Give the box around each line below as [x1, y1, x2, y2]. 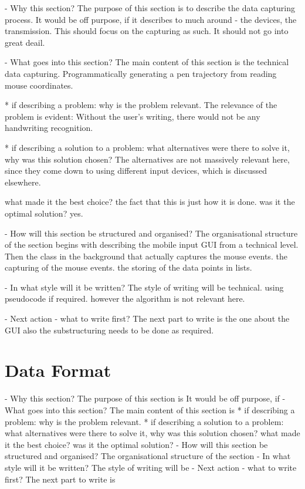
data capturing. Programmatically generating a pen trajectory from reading [5, 67, 277, 79]
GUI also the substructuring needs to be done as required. [5, 323, 214, 336]
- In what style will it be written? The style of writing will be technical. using [5, 281, 284, 293]
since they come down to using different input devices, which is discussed [5, 164, 267, 177]
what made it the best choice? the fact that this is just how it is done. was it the [5, 195, 295, 208]
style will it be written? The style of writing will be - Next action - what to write [5, 461, 297, 473]
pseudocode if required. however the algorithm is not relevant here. [5, 292, 245, 305]
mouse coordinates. [5, 79, 73, 91]
